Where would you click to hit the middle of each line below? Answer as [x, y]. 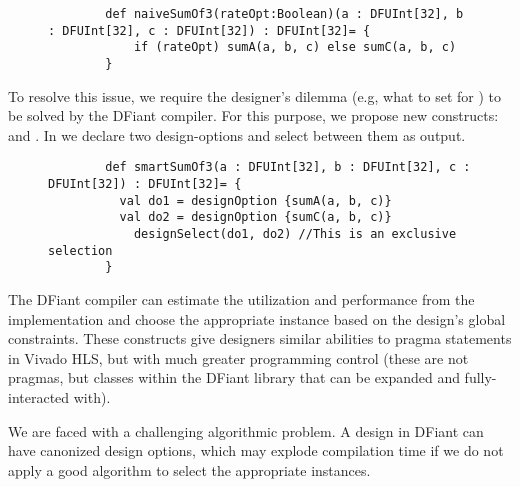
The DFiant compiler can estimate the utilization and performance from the [241, 299]
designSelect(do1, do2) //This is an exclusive [295, 234]
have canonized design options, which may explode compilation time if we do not [256, 450]
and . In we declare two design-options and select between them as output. [237, 134]
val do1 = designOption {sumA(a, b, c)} [255, 200]
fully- [480, 377]
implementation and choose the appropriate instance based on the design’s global [257, 318]
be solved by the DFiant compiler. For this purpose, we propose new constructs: [253, 115]
